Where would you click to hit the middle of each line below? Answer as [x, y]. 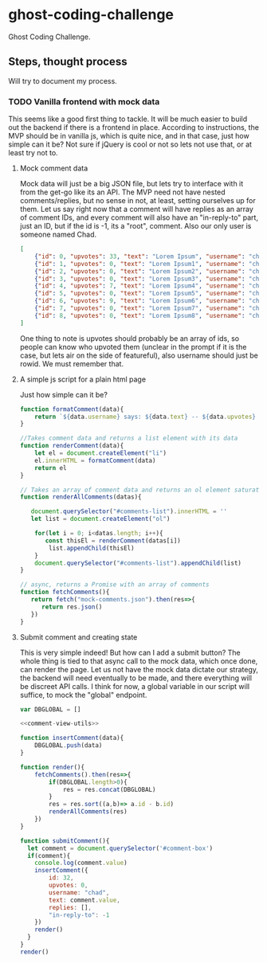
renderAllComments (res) [88, 812]
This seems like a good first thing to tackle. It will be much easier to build [128, 119]
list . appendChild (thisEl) [92, 548]
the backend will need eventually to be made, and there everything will [136, 678]
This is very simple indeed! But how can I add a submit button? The [130, 652]
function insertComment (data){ [72, 738]
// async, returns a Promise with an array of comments [114, 585]
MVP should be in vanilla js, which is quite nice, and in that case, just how [129, 136]
